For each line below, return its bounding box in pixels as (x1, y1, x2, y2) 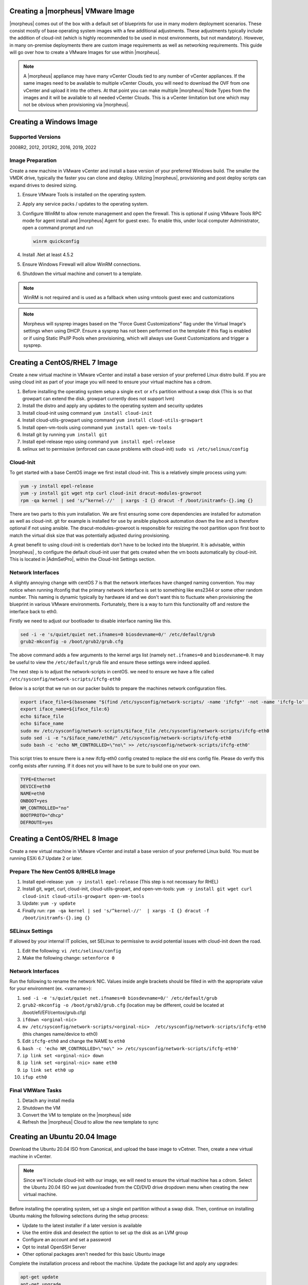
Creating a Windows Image (9, 118, 98, 126)
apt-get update (20, 1274, 59, 1280)
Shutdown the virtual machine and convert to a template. (22, 270, 143, 277)
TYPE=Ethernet (20, 776, 56, 782)
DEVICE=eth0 (20, 784, 51, 790)
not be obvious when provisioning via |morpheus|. (23, 102, 129, 108)
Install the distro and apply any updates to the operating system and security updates (22, 402, 203, 409)
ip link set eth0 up (22, 1067, 74, 1073)
